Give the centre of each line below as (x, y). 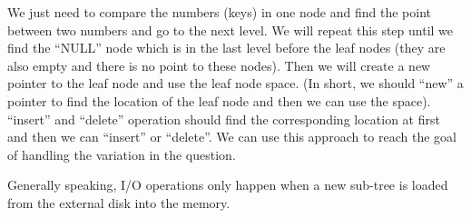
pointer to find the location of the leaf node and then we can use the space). (219, 100)
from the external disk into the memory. (119, 202)
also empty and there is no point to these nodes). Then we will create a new (219, 65)
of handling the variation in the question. (122, 154)
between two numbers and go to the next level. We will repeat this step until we (231, 30)
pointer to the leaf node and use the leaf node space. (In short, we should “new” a (235, 83)
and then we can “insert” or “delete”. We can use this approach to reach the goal (232, 137)
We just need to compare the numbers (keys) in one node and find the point (219, 12)
